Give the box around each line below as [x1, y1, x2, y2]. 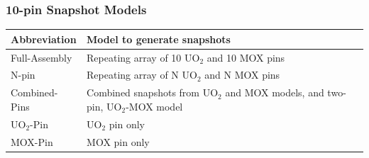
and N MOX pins [204, 67, 280, 82]
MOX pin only [87, 134, 150, 149]
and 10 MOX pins [206, 50, 285, 64]
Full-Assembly [11, 50, 72, 64]
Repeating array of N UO [87, 67, 197, 82]
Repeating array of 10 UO [87, 50, 200, 64]
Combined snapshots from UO [87, 85, 219, 100]
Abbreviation [11, 31, 77, 46]
